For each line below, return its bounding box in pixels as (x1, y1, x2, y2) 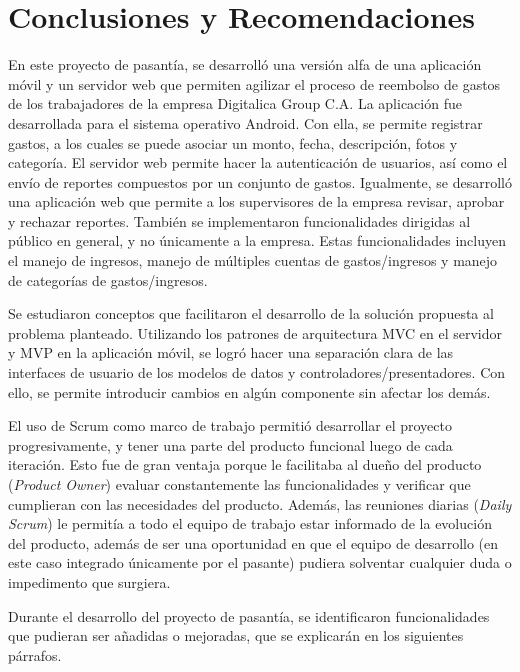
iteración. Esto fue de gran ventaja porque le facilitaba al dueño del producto (8, 454, 482, 475)
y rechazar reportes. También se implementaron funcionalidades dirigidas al (8, 210, 471, 231)
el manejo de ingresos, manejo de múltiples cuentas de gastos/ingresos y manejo (8, 250, 498, 271)
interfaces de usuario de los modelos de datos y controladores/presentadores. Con (8, 362, 506, 383)
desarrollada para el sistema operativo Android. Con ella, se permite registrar (8, 112, 483, 133)
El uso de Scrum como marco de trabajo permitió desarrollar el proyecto (8, 415, 452, 436)
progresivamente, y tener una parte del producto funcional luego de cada (8, 434, 453, 455)
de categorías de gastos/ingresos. (8, 269, 208, 290)
